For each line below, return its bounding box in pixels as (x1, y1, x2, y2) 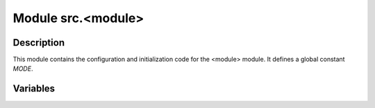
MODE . (12, 64, 33, 73)
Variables (12, 83, 56, 95)
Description (12, 37, 65, 48)
